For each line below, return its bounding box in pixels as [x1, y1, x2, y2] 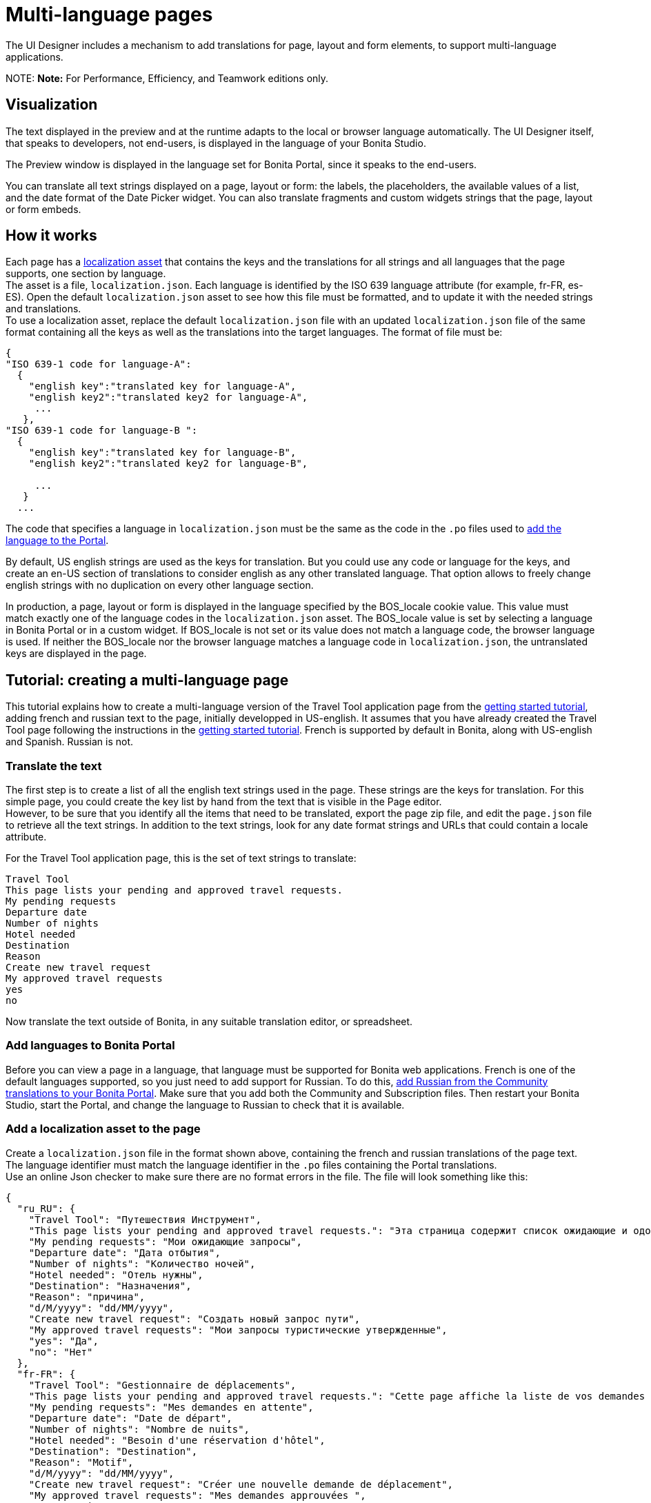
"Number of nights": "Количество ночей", [28, 1258, 256, 1269]
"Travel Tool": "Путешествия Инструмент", [28, 1213, 261, 1225]
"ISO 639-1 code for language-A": [6, 359, 192, 370]
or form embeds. [6, 203, 81, 215]
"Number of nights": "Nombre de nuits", [28, 1423, 250, 1435]
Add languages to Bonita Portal [6, 1038, 175, 1053]
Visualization [6, 96, 98, 114]
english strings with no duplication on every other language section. [6, 579, 314, 592]
